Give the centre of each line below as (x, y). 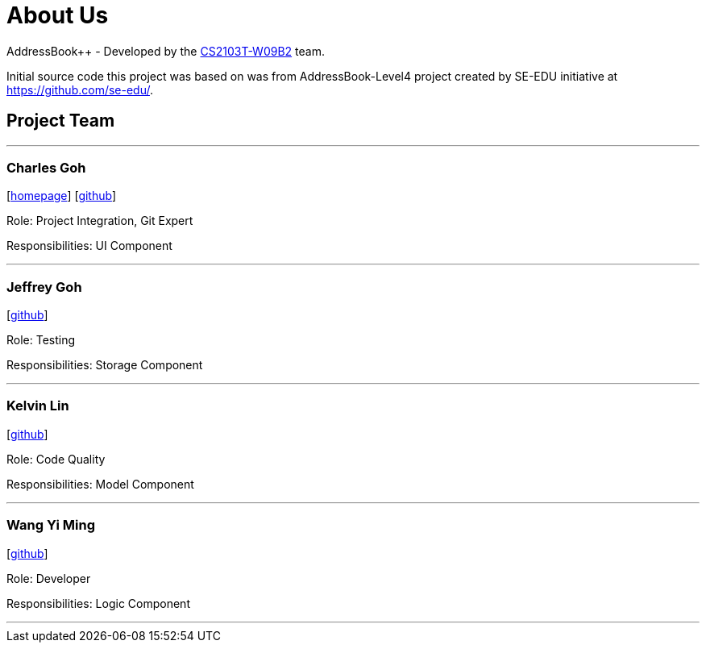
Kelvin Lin (38, 406)
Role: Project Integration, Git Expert (100, 221)
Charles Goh (46, 167)
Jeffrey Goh (44, 287)
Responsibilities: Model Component (100, 484)
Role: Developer (49, 578)
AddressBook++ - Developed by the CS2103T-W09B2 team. (166, 51)
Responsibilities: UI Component (89, 246)
